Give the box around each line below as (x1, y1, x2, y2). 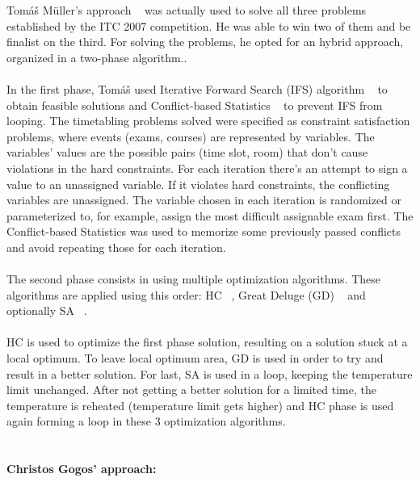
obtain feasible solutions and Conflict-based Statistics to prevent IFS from (6, 96, 383, 113)
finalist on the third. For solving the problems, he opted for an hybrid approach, (6, 33, 404, 50)
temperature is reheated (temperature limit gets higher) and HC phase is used (6, 396, 394, 413)
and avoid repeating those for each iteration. (6, 238, 226, 255)
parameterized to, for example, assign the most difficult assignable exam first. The (6, 207, 414, 224)
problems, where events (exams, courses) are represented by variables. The (6, 128, 375, 145)
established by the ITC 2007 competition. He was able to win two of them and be (6, 17, 411, 34)
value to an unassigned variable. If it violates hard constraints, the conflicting (6, 175, 390, 192)
